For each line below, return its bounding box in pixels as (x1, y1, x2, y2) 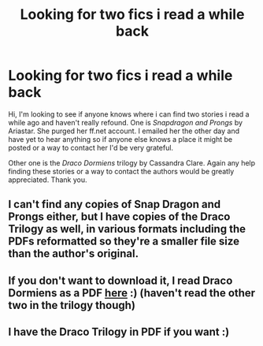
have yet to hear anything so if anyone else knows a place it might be (8, 134, 233, 143)
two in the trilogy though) (8, 298, 136, 312)
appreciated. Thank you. (8, 175, 87, 184)
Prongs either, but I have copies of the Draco (8, 210, 231, 224)
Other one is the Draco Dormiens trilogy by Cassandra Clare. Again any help (8, 158, 256, 167)
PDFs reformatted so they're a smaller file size (8, 235, 240, 248)
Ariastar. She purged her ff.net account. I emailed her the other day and (8, 126, 240, 136)
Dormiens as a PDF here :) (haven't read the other (8, 286, 256, 299)
